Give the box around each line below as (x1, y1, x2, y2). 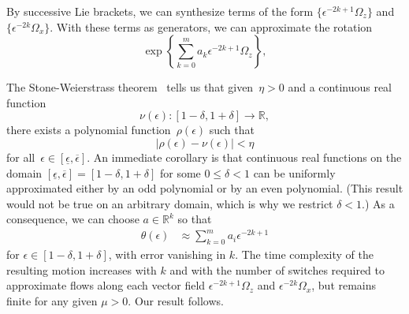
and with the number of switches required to (169, 261, 385, 278)
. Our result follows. (128, 293, 224, 309)
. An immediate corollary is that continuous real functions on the (87, 148, 402, 165)
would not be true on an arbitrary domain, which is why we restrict (6, 195, 333, 211)
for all (6, 148, 35, 165)
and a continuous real (288, 79, 392, 95)
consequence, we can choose (6, 211, 139, 227)
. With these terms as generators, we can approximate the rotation (50, 18, 373, 35)
